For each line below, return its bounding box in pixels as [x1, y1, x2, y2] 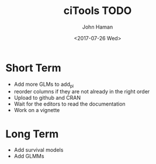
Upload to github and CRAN [13, 95, 81, 102]
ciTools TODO [63, 4, 132, 18]
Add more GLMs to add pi [13, 81, 74, 89]
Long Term [5, 127, 59, 141]
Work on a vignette [13, 107, 60, 114]
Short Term [5, 61, 62, 74]
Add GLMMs [13, 153, 44, 160]
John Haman [82, 23, 113, 30]
